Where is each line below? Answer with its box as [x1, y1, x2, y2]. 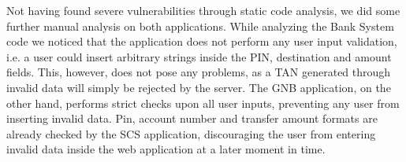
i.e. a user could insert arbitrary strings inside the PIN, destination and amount [6, 48, 392, 64]
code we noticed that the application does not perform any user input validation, [6, 33, 397, 50]
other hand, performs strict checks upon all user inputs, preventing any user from [6, 94, 400, 111]
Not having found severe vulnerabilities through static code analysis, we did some [6, 2, 400, 18]
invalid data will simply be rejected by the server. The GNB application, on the [6, 79, 391, 95]
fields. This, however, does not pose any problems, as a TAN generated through [6, 64, 391, 80]
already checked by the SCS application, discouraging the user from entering [6, 125, 376, 142]
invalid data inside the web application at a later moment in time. [6, 141, 326, 157]
